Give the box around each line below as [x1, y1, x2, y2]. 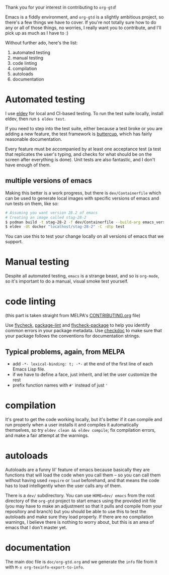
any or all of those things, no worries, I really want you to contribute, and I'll [5, 25, 162, 31]
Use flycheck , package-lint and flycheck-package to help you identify [5, 322, 150, 328]
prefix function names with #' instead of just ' [12, 382, 108, 388]
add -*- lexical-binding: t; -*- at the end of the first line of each [12, 360, 153, 366]
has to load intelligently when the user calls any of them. [5, 483, 122, 489]
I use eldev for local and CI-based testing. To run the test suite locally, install [5, 110, 163, 116]
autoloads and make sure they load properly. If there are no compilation [5, 514, 153, 520]
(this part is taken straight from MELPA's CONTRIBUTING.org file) [5, 313, 141, 319]
